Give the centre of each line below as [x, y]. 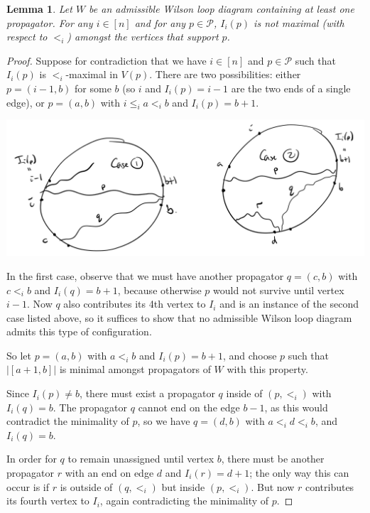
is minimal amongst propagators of [135, 369]
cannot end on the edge [189, 407]
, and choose [250, 355]
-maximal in [92, 74]
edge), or [26, 102]
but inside [183, 486]
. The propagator [90, 407]
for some [93, 88]
